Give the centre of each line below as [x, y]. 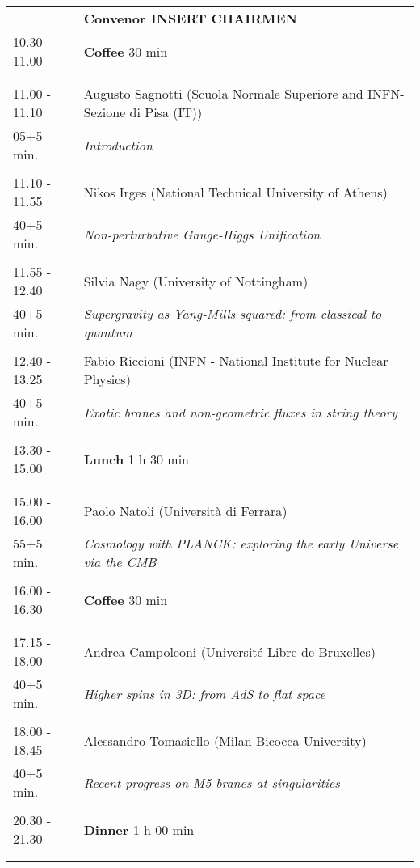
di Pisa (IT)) [166, 112]
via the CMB [120, 562]
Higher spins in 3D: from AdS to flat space [204, 693]
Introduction [118, 145]
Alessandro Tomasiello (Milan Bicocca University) [225, 740]
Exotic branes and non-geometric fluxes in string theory [241, 412]
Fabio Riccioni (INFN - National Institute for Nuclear [236, 360]
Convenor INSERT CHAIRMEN [190, 18]
